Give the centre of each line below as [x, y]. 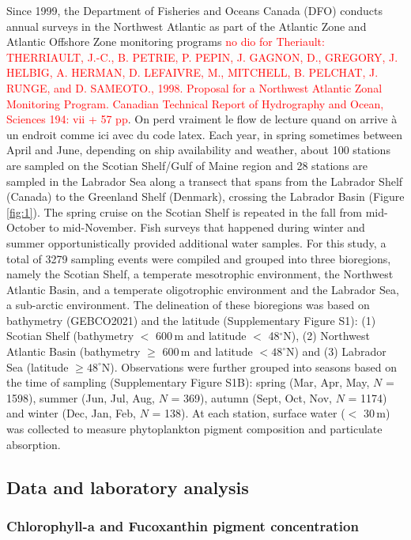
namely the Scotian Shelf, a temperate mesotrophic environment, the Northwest [200, 274]
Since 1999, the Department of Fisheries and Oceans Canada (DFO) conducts [194, 10]
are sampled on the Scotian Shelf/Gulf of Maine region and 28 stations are [187, 165]
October [26, 227]
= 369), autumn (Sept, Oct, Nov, [251, 397]
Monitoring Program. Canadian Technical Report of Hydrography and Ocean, [195, 103]
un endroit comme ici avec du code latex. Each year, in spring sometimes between [204, 134]
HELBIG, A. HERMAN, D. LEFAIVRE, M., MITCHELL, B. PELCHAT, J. [192, 72]
